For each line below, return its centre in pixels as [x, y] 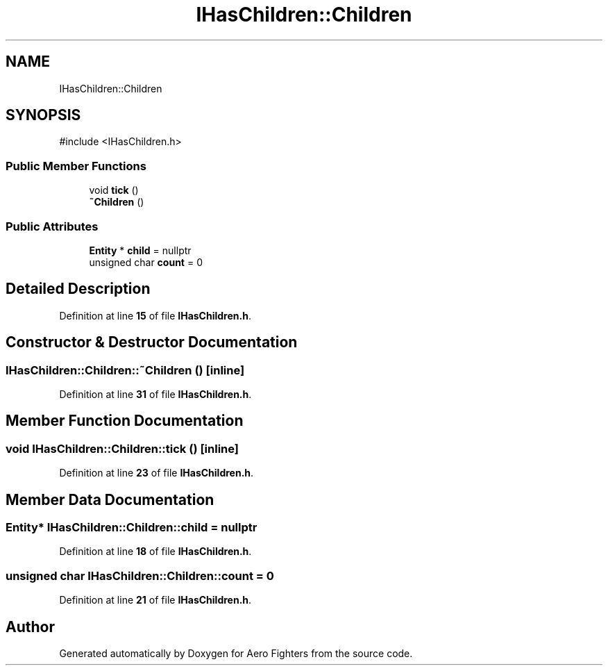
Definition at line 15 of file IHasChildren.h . [155, 315]
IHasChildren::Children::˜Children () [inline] [125, 370]
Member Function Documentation [125, 421]
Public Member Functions [76, 166]
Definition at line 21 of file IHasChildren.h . [155, 600]
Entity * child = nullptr [140, 250]
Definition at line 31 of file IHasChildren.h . [155, 394]
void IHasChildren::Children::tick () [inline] [122, 448]
